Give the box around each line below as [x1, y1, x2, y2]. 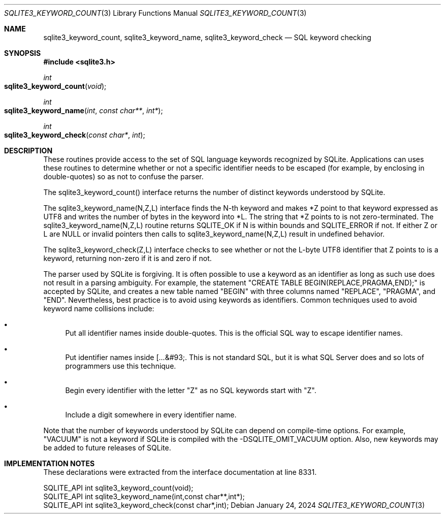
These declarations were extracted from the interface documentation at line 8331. [43, 468, 317, 476]
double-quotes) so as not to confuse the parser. [43, 172, 204, 181]
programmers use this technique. [65, 362, 176, 370]
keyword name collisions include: [43, 304, 154, 313]
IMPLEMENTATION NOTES [4, 459, 95, 468]
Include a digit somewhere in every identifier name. [65, 410, 237, 419]
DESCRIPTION [4, 146, 53, 155]
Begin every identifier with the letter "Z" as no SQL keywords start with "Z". [65, 386, 316, 395]
